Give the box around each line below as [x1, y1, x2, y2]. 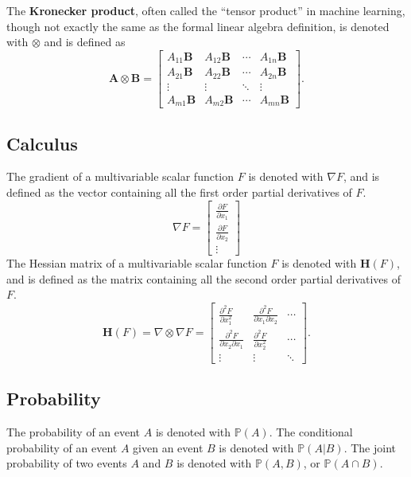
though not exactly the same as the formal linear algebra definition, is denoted [6, 18, 390, 34]
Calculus [6, 131, 78, 155]
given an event [133, 439, 204, 455]
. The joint [343, 439, 397, 455]
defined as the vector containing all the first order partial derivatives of [6, 184, 352, 201]
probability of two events [6, 455, 127, 471]
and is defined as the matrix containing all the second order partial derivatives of [6, 270, 401, 287]
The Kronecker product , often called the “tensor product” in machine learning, [6, 2, 405, 18]
